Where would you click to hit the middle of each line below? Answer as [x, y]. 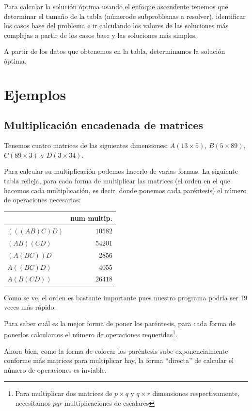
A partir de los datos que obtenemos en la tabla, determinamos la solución [115, 51]
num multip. [91, 218]
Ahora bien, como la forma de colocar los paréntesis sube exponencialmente [116, 351]
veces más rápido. [30, 307]
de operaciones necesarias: [42, 200]
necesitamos [33, 403]
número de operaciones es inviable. [55, 370]
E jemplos [35, 94]
